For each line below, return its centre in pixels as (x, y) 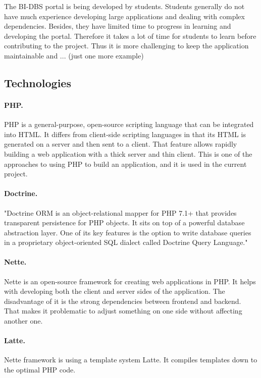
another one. (23, 321)
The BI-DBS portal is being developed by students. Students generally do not (124, 6)
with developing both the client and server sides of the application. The (115, 291)
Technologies (38, 82)
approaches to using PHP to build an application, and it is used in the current (125, 164)
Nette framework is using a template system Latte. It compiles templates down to (131, 360)
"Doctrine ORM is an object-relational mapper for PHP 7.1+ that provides (120, 212)
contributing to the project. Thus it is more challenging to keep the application (126, 46)
